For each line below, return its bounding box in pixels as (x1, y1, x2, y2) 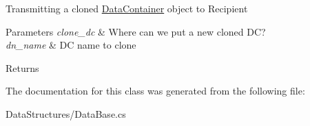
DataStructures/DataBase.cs (6, 106, 126, 121)
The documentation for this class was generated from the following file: (6, 84, 305, 98)
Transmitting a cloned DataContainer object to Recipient (6, 1, 248, 15)
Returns (6, 60, 39, 75)
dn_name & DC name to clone (6, 38, 136, 52)
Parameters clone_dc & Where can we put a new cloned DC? (6, 24, 266, 38)
